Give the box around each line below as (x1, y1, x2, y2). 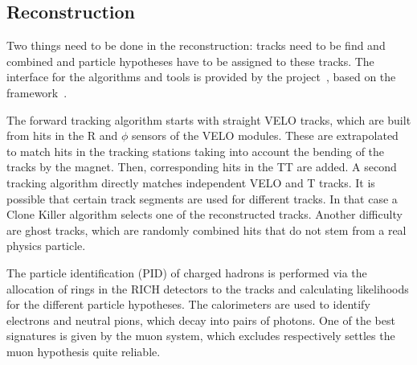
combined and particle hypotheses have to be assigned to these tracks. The (6, 52, 374, 69)
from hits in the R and (6, 127, 118, 144)
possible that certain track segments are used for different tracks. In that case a (6, 190, 398, 207)
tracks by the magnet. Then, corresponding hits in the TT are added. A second (6, 158, 397, 175)
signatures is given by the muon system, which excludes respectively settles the (6, 327, 395, 344)
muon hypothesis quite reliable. (6, 342, 161, 359)
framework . (6, 84, 67, 100)
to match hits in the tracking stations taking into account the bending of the (6, 142, 385, 159)
